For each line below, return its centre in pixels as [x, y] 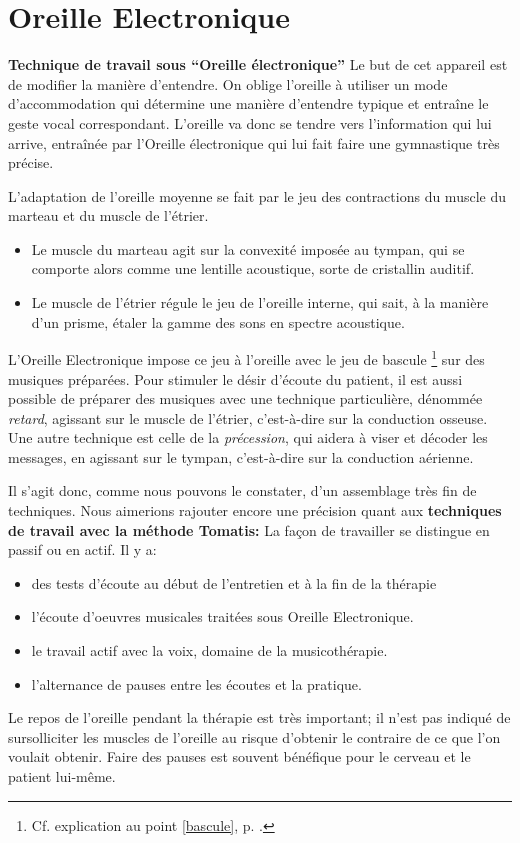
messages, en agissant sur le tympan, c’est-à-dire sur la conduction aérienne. [241, 456]
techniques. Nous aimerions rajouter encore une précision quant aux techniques [255, 510]
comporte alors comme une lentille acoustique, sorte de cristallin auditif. [253, 268]
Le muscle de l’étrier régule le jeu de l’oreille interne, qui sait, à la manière [260, 302]
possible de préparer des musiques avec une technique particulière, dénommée [245, 398]
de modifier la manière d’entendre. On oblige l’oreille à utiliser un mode [228, 83]
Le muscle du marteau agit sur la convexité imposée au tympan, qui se [248, 248]
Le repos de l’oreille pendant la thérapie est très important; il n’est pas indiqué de [259, 717]
